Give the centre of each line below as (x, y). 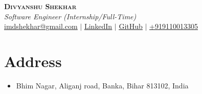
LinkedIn (98, 26)
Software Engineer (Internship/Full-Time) (70, 16)
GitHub (131, 26)
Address (33, 61)
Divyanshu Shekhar (40, 6)
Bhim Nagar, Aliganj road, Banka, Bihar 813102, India (102, 85)
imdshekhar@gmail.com (41, 26)
